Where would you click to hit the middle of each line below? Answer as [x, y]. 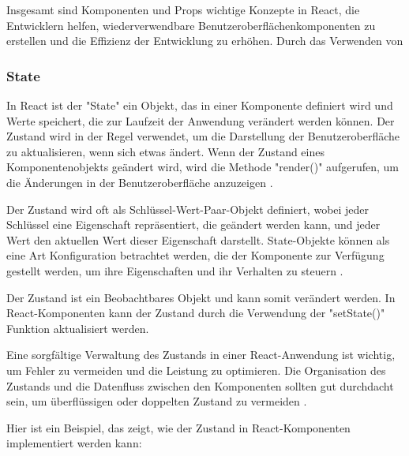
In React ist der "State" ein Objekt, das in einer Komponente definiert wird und [200, 105]
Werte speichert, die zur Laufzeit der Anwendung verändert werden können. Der [201, 120]
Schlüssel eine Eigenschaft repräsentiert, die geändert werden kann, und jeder [193, 224]
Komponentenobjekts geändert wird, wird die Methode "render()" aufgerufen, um [203, 167]
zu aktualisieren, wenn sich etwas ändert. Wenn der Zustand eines [165, 151]
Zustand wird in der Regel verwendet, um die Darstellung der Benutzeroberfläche [203, 136]
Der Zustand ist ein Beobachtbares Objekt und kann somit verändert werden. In [201, 297]
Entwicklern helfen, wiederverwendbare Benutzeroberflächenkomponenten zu [191, 25]
